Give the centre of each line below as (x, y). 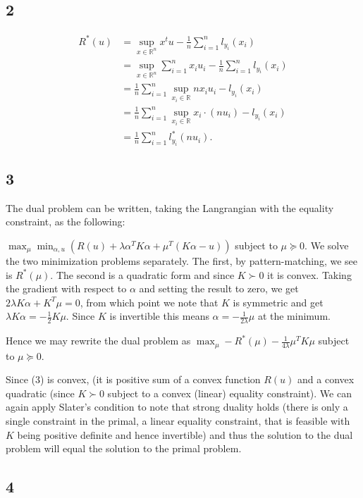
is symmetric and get (278, 302)
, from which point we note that (149, 302)
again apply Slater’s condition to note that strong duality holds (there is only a (177, 407)
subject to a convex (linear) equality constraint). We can (229, 393)
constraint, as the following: (66, 222)
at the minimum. (294, 316)
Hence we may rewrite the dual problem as (98, 341)
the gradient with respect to (66, 288)
